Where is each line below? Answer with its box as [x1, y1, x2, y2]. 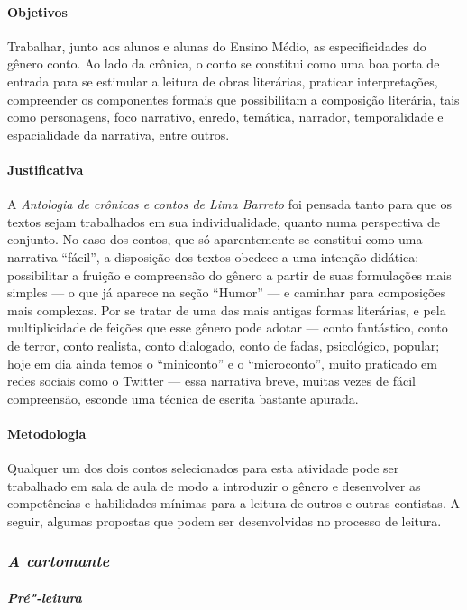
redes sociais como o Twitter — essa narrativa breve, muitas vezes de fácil [7, 371, 416, 390]
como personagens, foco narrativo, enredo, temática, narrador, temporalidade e [7, 107, 444, 126]
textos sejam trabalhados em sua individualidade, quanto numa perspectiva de [7, 212, 440, 231]
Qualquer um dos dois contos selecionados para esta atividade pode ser [7, 459, 399, 478]
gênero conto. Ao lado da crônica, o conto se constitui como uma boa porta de [7, 54, 440, 73]
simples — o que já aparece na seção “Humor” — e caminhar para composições [7, 283, 446, 302]
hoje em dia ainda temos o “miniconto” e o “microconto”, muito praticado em [7, 353, 437, 372]
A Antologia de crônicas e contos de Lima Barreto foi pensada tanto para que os [7, 195, 453, 214]
